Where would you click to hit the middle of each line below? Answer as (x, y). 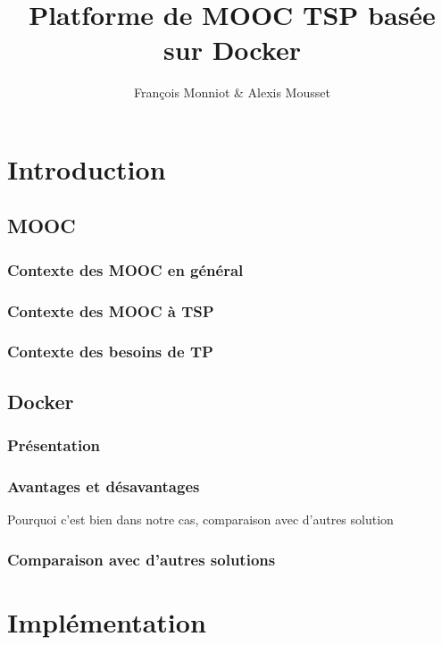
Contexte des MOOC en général (125, 269)
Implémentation (107, 621)
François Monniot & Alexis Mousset (232, 92)
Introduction (87, 168)
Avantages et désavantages (104, 486)
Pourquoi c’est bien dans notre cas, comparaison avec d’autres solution (200, 519)
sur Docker (232, 50)
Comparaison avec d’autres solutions (142, 559)
